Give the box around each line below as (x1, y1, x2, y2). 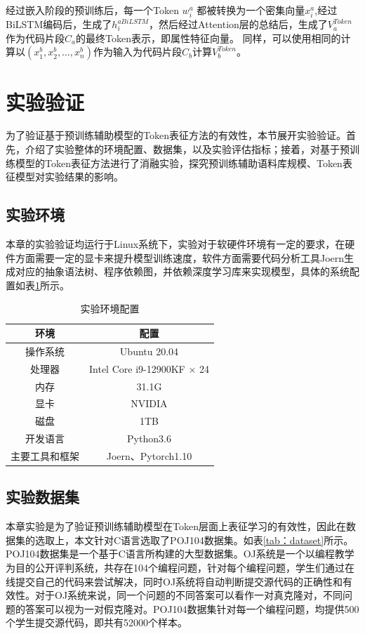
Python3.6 (127, 431, 171, 446)
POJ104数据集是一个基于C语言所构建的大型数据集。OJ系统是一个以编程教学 (6, 546, 354, 561)
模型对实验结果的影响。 (15, 169, 124, 184)
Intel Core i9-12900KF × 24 (89, 361, 209, 376)
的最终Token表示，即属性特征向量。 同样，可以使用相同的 (75, 30, 341, 45)
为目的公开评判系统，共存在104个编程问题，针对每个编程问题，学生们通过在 (6, 560, 354, 574)
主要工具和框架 (11, 448, 79, 463)
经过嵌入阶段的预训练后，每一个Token (6, 3, 179, 17)
